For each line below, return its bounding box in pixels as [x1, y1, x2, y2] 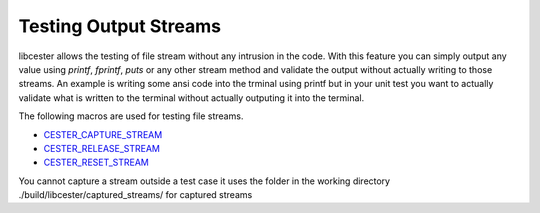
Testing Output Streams [18, 15, 222, 37]
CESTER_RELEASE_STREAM [43, 142, 160, 154]
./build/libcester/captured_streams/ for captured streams [18, 189, 253, 201]
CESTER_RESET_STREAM [43, 156, 150, 169]
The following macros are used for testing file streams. [18, 110, 244, 122]
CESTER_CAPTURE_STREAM [43, 128, 163, 140]
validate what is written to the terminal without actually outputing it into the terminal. [18, 91, 365, 104]
